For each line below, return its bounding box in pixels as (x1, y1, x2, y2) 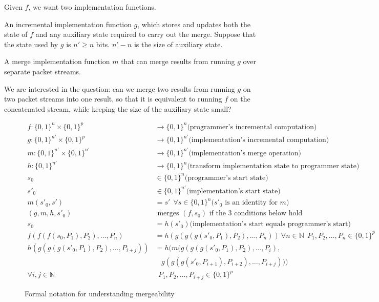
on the (230, 93, 250, 104)
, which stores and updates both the (137, 18, 251, 29)
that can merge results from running (121, 56, 235, 67)
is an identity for (225, 199, 278, 207)
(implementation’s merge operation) (188, 149, 301, 157)
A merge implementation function (4, 56, 110, 67)
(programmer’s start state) (184, 174, 268, 182)
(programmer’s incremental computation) (187, 123, 317, 131)
